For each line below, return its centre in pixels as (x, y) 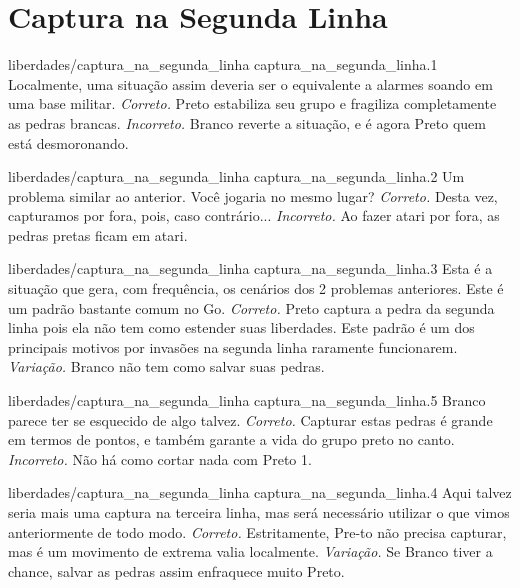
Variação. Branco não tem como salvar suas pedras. (166, 366)
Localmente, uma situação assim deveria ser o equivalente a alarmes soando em (250, 83)
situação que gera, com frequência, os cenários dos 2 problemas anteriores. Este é (256, 288)
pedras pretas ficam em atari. (98, 234)
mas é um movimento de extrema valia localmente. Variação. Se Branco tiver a (250, 551)
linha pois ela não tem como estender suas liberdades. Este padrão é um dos (241, 327)
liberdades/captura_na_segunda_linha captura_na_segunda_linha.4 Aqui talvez (260, 492)
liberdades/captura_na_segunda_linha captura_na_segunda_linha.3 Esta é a (250, 268)
